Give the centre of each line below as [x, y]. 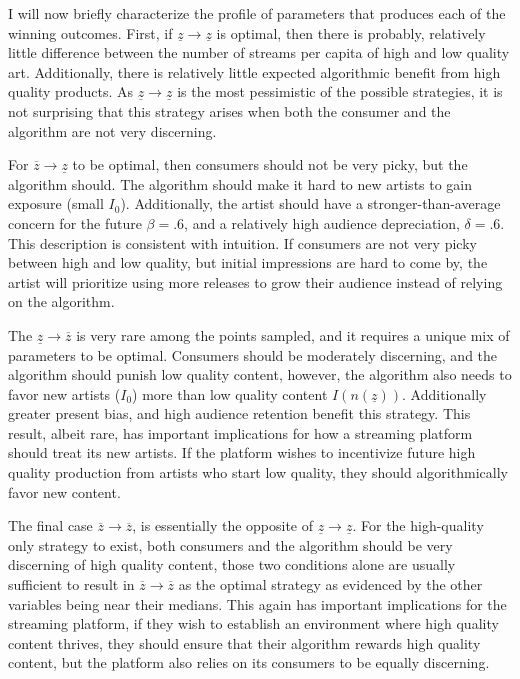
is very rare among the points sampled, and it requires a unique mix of [293, 334]
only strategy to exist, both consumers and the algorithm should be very [230, 544]
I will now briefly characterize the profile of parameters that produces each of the [257, 13]
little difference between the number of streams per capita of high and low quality [259, 52]
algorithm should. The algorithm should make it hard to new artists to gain [240, 183]
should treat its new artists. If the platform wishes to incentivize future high [242, 452]
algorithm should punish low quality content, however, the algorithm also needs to [260, 374]
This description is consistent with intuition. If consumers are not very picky [242, 242]
